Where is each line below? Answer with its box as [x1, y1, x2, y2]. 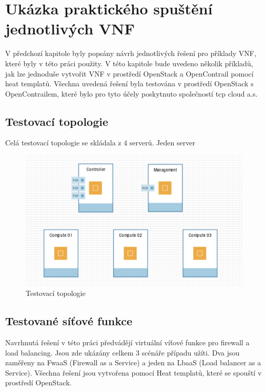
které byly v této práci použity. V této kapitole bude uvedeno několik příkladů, [5, 58, 253, 68]
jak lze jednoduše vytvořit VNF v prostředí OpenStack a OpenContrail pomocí [5, 68, 254, 79]
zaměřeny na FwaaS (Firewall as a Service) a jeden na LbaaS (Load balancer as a [5, 357, 261, 368]
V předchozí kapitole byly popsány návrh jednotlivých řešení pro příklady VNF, [5, 48, 256, 59]
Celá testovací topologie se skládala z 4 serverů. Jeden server [5, 137, 195, 148]
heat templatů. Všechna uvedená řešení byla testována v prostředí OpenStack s [5, 78, 254, 89]
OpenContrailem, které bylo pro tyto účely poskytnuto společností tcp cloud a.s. [5, 88, 258, 99]
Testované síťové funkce [5, 313, 133, 329]
